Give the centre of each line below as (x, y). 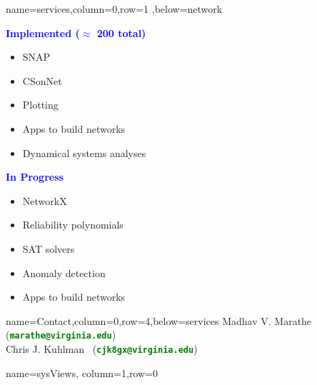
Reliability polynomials (73, 225)
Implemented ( (43, 32)
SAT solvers (49, 248)
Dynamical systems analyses (84, 152)
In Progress (35, 177)
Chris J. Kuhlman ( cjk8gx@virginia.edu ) (102, 348)
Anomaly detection (64, 272)
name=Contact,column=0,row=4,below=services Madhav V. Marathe (159, 320)
